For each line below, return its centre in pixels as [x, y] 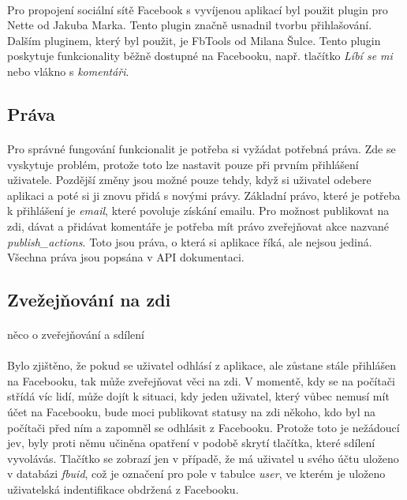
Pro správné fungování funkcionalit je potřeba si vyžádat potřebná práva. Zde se [202, 148]
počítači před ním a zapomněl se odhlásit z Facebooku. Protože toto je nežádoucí [203, 427]
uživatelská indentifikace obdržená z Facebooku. [123, 489]
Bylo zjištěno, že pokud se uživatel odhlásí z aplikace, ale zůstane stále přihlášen [202, 365]
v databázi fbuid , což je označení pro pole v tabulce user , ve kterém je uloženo [196, 474]
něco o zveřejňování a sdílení [76, 335]
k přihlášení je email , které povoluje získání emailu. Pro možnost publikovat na [198, 211]
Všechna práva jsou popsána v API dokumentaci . [126, 257]
